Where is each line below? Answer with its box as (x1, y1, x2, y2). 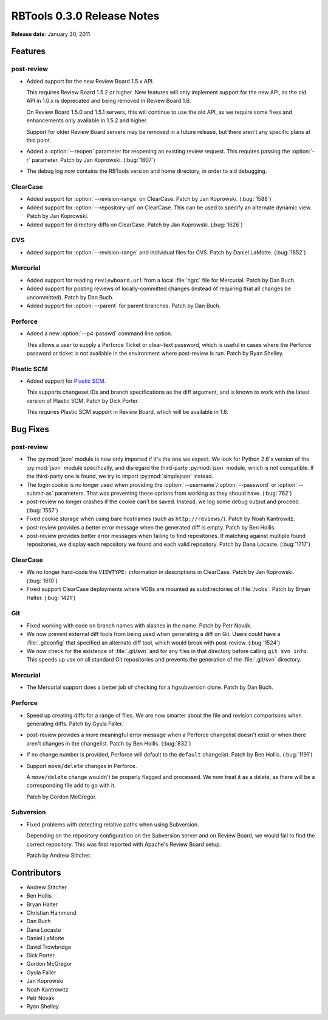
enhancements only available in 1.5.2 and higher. (26, 117, 148, 124)
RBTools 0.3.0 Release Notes (11, 9, 160, 23)
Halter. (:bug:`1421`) (26, 594, 76, 601)
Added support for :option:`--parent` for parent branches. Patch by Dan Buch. (26, 302, 221, 309)
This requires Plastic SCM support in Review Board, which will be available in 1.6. (26, 408, 229, 416)
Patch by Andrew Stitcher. (26, 852, 92, 859)
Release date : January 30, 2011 (11, 30, 91, 38)
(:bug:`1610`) (26, 577, 58, 584)
